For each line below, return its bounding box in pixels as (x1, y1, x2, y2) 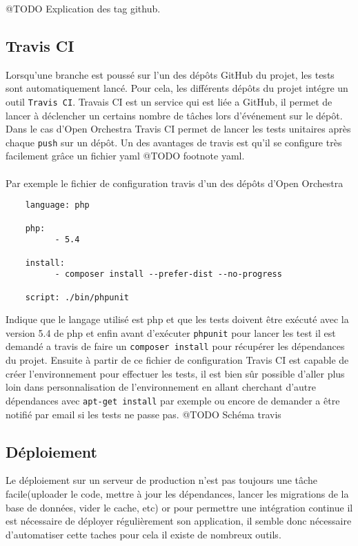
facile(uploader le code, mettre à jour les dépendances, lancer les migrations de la (6, 486, 349, 500)
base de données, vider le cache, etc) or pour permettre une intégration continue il (6, 500, 353, 514)
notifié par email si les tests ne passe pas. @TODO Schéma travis (6, 407, 281, 421)
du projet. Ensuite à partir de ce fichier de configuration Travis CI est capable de (6, 353, 349, 367)
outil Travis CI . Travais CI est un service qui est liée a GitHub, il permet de (6, 94, 332, 108)
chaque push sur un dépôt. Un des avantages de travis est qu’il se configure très (6, 135, 342, 149)
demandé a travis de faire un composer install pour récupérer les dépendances (6, 339, 345, 353)
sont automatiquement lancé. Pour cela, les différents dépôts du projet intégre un (6, 81, 348, 95)
